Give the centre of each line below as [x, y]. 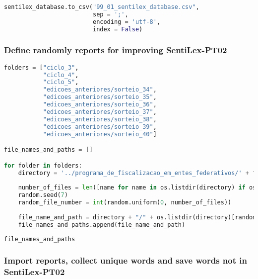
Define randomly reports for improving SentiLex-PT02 [116, 50]
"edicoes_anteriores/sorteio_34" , [100, 90]
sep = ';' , [110, 14]
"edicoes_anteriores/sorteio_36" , [100, 105]
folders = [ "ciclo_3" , [41, 67]
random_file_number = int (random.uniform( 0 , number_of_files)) [125, 203]
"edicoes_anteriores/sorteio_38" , [100, 119]
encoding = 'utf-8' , [127, 22]
